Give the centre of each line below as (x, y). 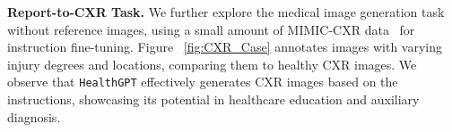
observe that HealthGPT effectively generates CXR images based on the (203, 82)
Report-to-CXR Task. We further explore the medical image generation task (226, 12)
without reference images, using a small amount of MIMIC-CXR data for (211, 29)
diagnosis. (34, 116)
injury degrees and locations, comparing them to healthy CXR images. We (212, 64)
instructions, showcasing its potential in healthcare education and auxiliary (213, 99)
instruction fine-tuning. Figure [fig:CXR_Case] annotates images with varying (225, 47)
